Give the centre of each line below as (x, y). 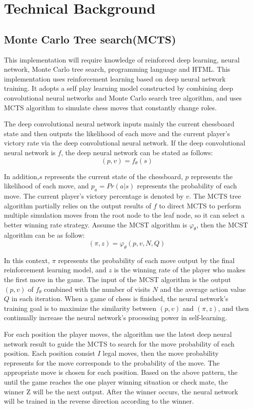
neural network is (30, 152)
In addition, (21, 176)
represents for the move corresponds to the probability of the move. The (112, 362)
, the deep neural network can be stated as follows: (137, 152)
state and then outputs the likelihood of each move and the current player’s (117, 133)
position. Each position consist (50, 353)
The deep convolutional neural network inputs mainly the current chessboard (119, 124)
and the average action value (203, 289)
